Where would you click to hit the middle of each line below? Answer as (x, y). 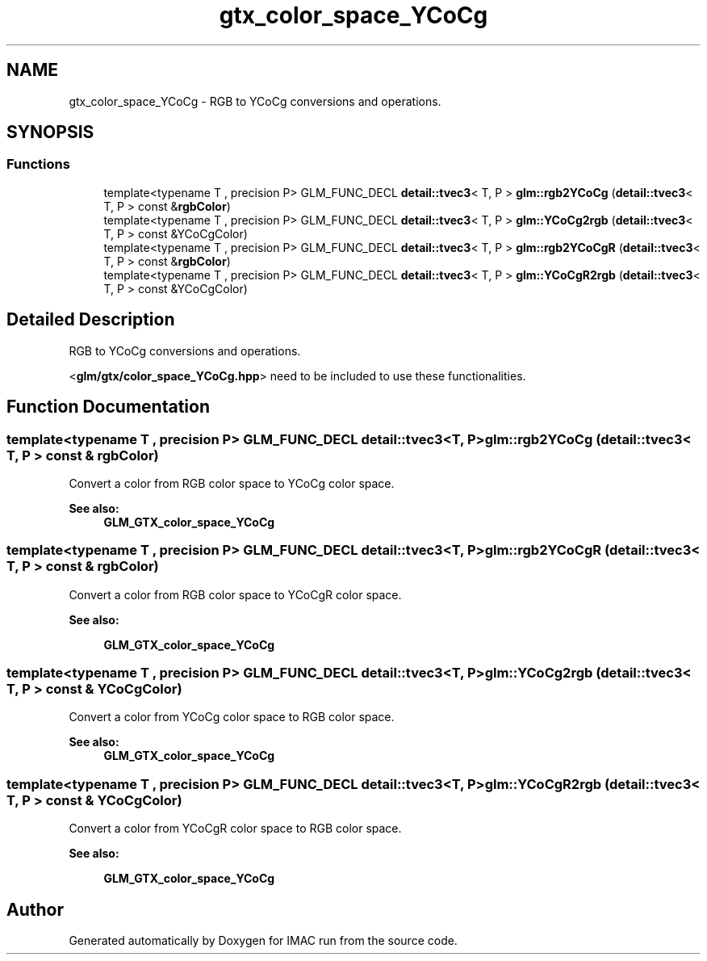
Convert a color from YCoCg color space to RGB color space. (232, 717)
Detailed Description (91, 320)
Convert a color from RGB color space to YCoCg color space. (232, 483)
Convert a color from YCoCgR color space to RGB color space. (235, 829)
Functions (38, 164)
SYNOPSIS (50, 132)
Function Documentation (108, 407)
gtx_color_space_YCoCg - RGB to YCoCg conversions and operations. (255, 101)
